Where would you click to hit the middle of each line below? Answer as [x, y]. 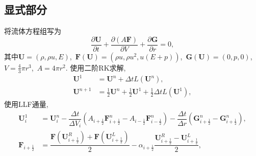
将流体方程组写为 [33, 31]
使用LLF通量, [26, 104]
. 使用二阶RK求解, [96, 67]
